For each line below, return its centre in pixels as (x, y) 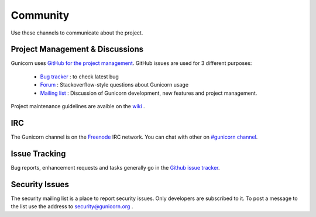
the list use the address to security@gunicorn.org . (72, 206)
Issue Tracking (38, 154)
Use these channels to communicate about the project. (77, 33)
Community (40, 15)
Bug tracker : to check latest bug (80, 77)
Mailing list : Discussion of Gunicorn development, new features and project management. (149, 93)
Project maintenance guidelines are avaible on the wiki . (78, 106)
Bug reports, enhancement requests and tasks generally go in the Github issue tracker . (115, 167)
